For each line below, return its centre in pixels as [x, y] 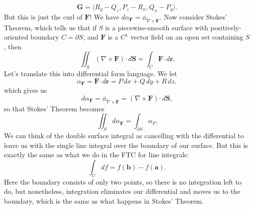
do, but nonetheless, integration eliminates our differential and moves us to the [122, 191]
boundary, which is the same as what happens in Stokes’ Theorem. [104, 200]
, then [13, 46]
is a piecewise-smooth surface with [157, 27]
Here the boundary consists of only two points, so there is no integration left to [123, 181]
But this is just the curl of [43, 16]
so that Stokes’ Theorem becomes [54, 108]
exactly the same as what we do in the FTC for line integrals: [96, 155]
